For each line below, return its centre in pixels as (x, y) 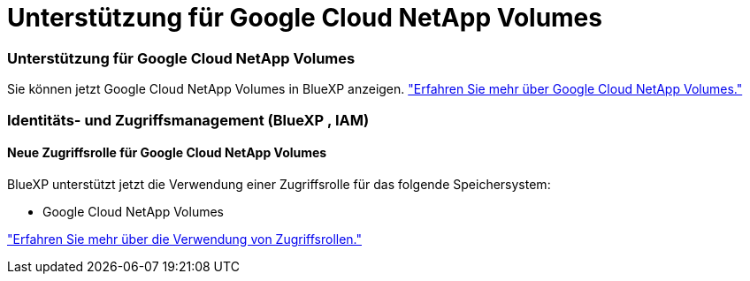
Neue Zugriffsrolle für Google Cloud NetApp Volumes (167, 153)
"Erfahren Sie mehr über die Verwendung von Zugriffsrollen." (184, 239)
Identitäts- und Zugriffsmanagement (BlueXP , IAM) (188, 120)
